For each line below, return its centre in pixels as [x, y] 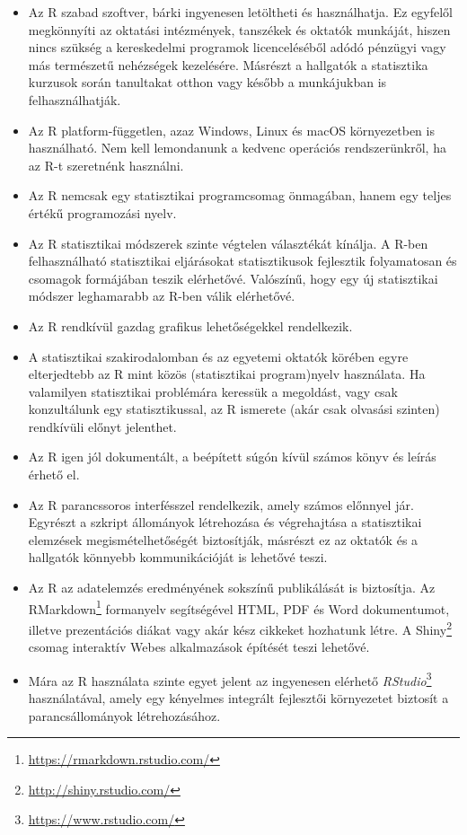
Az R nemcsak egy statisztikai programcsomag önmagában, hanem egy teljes [240, 195]
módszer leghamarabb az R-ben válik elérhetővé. [162, 296]
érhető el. [54, 475]
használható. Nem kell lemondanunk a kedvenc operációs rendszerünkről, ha [237, 148]
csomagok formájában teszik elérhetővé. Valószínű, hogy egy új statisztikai [233, 278]
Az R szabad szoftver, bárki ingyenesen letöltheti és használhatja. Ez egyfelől [240, 12]
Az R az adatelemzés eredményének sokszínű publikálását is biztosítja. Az [232, 588]
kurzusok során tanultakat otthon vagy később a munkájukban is [207, 82]
